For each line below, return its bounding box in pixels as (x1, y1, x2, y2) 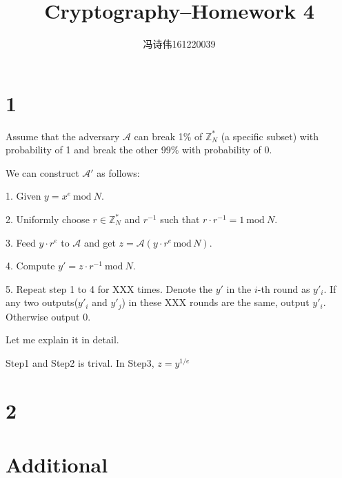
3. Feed (6, 235, 36, 249)
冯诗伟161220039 (143, 37, 216, 51)
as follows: (97, 165, 140, 180)
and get (83, 235, 116, 249)
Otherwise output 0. (6, 309, 91, 323)
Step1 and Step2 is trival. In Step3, (6, 356, 154, 370)
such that (160, 212, 200, 227)
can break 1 (134, 128, 183, 143)
